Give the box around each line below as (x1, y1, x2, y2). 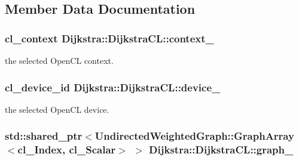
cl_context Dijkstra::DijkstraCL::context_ (5, 30, 214, 45)
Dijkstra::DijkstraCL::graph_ (149, 142, 294, 157)
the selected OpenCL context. (5, 54, 114, 66)
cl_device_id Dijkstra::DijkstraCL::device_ (5, 79, 221, 94)
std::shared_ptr (5, 128, 83, 143)
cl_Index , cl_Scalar (17, 142, 116, 157)
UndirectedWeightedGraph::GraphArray (94, 128, 294, 143)
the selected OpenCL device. (5, 103, 109, 115)
